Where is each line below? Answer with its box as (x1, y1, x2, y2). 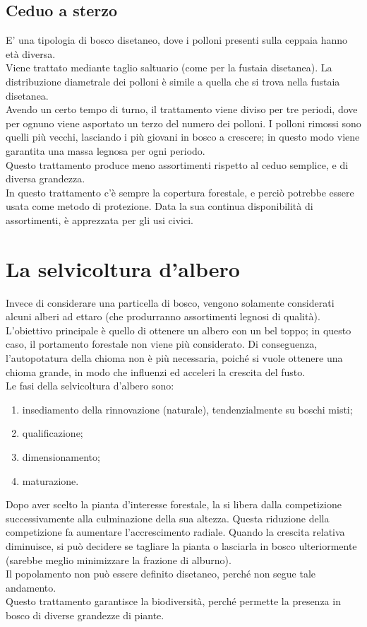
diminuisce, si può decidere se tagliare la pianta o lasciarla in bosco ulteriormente (6, 538, 357, 553)
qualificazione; (22, 426, 83, 440)
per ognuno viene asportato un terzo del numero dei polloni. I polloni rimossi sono (6, 115, 361, 130)
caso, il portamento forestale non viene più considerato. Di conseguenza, (6, 336, 318, 351)
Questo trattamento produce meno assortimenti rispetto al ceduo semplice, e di (6, 157, 349, 172)
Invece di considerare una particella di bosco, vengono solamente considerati (6, 295, 335, 310)
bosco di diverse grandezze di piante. (6, 607, 164, 622)
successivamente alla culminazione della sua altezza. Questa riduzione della (6, 510, 330, 525)
